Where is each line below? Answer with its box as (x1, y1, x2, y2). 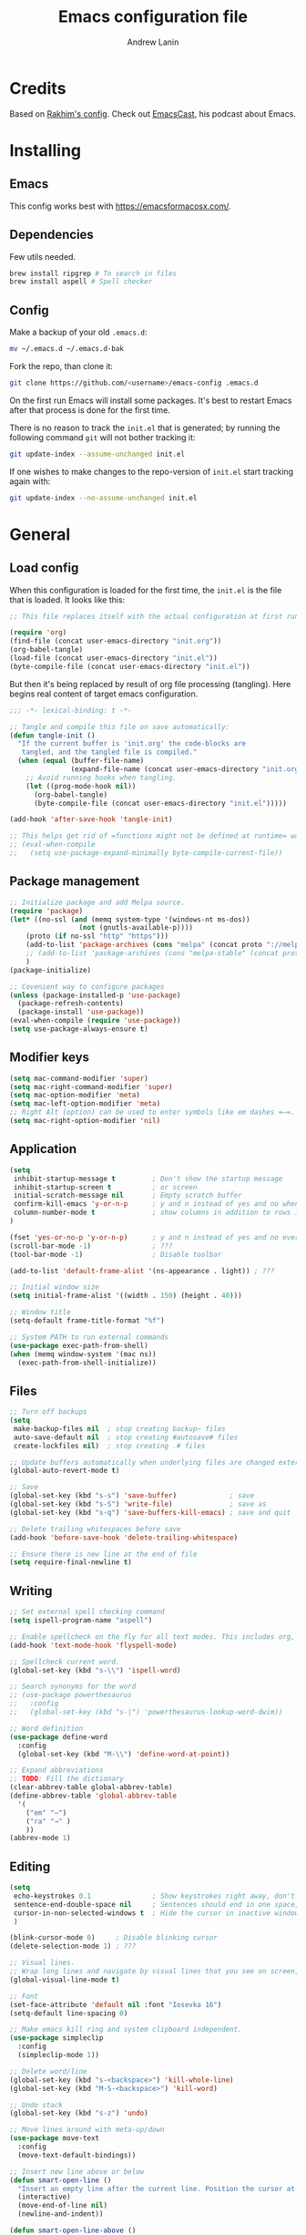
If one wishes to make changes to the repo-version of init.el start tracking (9, 466, 294, 477)
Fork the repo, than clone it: (9, 360, 114, 371)
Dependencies (9, 227, 94, 242)
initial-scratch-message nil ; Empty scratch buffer (13, 1191, 243, 1200)
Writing (9, 1583, 53, 1599)
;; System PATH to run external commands (9, 1333, 169, 1342)
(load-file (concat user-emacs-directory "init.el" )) (9, 654, 219, 663)
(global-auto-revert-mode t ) (9, 1466, 120, 1476)
